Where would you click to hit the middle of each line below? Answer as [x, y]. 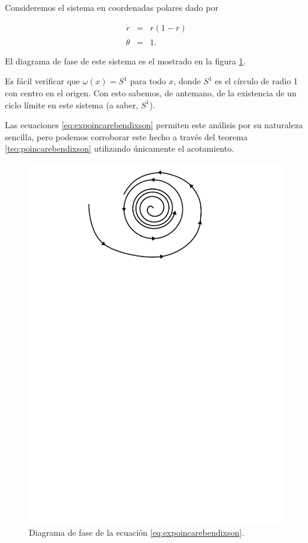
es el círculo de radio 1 [257, 81]
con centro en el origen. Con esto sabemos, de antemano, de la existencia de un [151, 93]
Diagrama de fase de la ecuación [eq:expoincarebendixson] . [137, 532]
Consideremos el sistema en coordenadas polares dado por [112, 7]
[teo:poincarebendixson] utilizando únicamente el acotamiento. [119, 148]
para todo [148, 81]
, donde [187, 81]
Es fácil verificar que [42, 81]
